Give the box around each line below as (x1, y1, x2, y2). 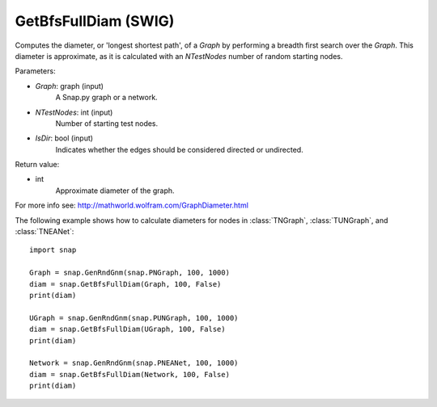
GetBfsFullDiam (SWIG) (15, 12, 175, 30)
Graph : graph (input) (35, 81, 104, 90)
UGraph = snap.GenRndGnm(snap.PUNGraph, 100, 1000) (29, 313, 239, 322)
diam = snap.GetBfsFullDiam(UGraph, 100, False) (29, 325, 226, 334)
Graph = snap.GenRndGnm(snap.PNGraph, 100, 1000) (29, 268, 231, 278)
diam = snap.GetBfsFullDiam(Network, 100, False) (29, 370, 231, 379)
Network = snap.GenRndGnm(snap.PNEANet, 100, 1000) (29, 359, 239, 367)
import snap (29, 245, 77, 254)
